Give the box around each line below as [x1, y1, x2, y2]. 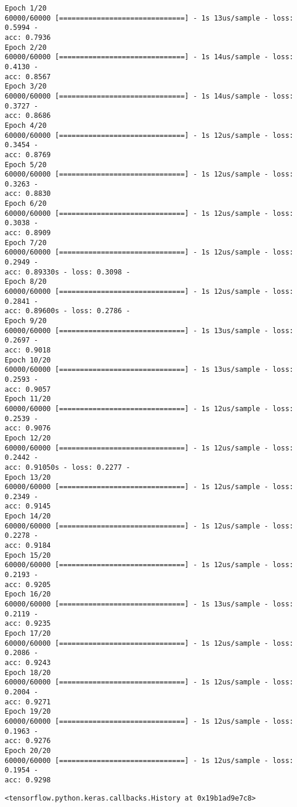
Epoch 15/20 [5, 551, 51, 560]
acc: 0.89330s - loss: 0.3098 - [5, 267, 130, 276]
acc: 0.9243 [5, 658, 51, 667]
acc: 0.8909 [5, 229, 51, 238]
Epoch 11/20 [5, 395, 51, 403]
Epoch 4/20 [5, 121, 47, 130]
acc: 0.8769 [5, 150, 51, 159]
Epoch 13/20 [5, 473, 51, 482]
